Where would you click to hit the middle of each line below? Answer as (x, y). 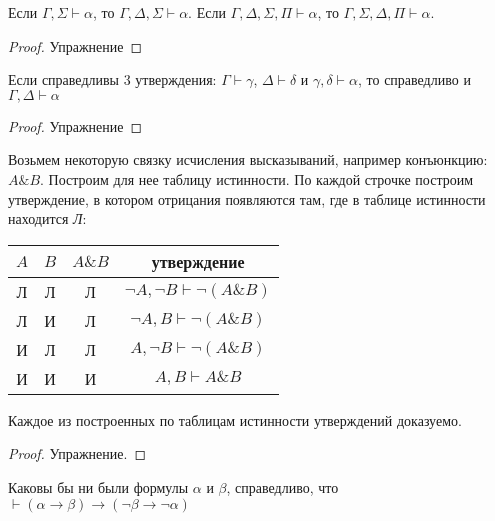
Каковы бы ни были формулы (98, 486)
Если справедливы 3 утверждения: (112, 79)
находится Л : (47, 218)
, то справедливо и (414, 79)
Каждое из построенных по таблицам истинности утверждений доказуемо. (235, 419)
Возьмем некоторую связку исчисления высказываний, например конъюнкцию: (248, 159)
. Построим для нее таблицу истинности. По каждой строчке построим (257, 178)
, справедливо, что (282, 486)
